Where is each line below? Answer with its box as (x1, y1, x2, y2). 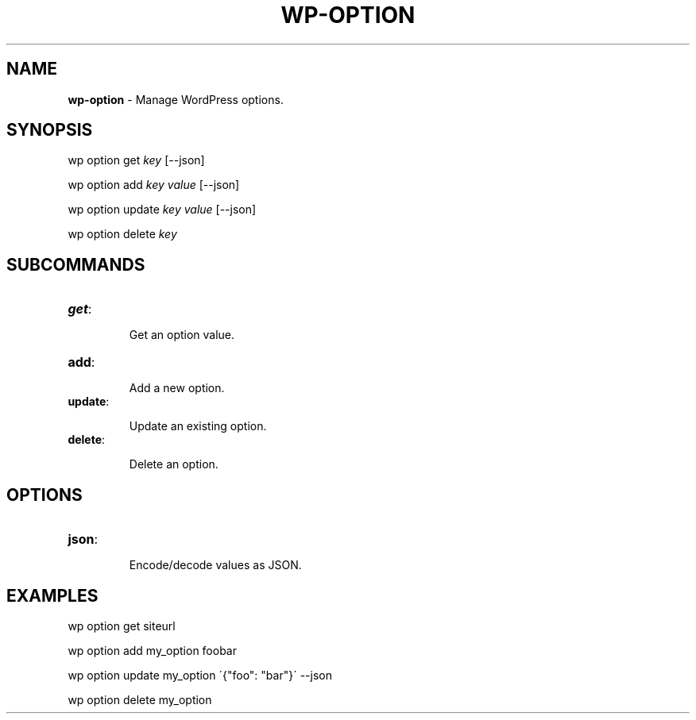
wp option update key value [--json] (68, 202, 257, 217)
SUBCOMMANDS (6, 254, 145, 275)
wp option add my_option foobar (68, 643, 237, 657)
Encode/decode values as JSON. (129, 558, 302, 572)
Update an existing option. (129, 419, 267, 433)
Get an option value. (129, 328, 235, 342)
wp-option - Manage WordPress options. (68, 92, 284, 106)
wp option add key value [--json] (68, 178, 240, 192)
